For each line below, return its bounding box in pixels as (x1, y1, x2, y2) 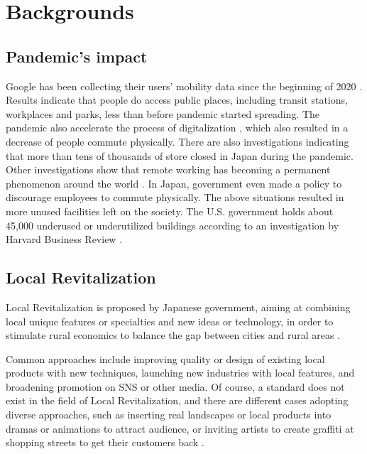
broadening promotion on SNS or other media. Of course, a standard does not (6, 379, 345, 394)
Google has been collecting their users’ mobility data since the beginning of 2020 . (6, 78, 363, 93)
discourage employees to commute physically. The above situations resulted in (6, 190, 344, 205)
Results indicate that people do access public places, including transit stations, (6, 92, 348, 107)
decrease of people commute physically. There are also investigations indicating (6, 134, 349, 148)
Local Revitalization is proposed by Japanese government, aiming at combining (6, 299, 351, 314)
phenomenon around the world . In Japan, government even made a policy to (6, 175, 342, 190)
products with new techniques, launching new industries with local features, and (6, 365, 355, 380)
